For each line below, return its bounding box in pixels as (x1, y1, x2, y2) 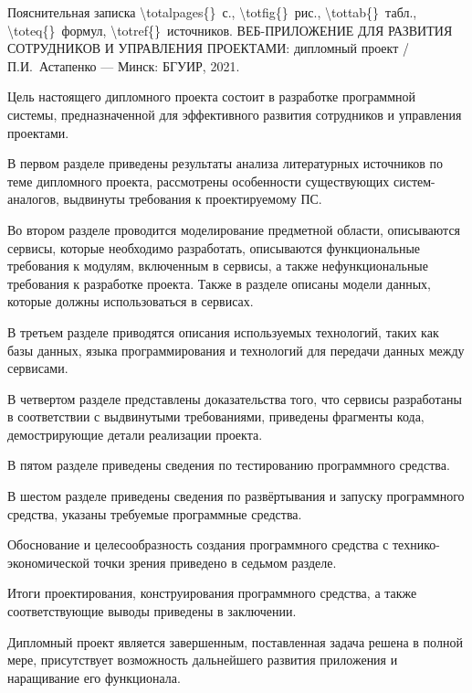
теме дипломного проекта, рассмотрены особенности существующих (7, 171, 390, 190)
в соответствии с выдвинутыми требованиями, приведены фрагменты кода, (7, 407, 425, 426)
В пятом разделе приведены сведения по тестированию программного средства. (7, 455, 450, 474)
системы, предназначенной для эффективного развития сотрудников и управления (7, 104, 462, 123)
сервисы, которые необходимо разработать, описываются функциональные (7, 238, 421, 257)
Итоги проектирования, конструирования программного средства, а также (7, 583, 417, 602)
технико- (393, 535, 440, 554)
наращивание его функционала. (7, 667, 181, 687)
